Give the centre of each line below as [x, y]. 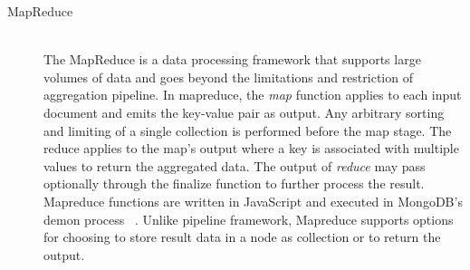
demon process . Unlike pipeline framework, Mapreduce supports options [249, 219]
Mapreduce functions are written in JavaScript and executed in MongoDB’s [253, 201]
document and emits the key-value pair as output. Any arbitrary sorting [244, 112]
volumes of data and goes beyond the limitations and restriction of [228, 77]
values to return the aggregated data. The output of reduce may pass [235, 165]
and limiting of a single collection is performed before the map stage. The [248, 130]
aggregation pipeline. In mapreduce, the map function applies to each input [253, 95]
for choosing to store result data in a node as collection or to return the [242, 237]
